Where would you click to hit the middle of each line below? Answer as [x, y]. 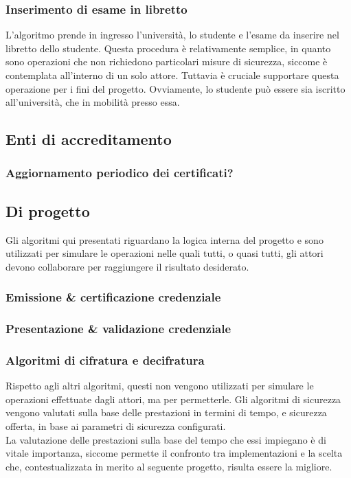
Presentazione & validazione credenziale [118, 329]
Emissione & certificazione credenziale [113, 297]
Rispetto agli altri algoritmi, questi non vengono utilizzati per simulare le [160, 386]
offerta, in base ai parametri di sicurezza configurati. [116, 426]
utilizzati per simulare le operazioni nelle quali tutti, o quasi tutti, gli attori [165, 253]
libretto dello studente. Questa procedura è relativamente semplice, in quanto [168, 48]
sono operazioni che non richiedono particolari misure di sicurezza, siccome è [167, 61]
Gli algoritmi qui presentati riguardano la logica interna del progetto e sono [165, 239]
